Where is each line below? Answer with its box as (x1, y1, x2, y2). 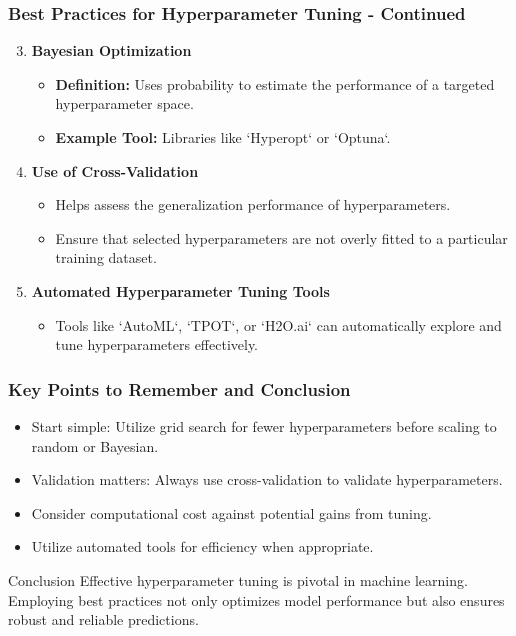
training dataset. (55, 247, 157, 268)
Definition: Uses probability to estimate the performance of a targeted (55, 73, 495, 94)
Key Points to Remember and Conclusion (8, 376, 351, 401)
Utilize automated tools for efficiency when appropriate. (31, 536, 374, 557)
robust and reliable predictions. (8, 609, 199, 630)
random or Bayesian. (31, 435, 159, 456)
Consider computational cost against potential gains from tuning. (31, 502, 432, 523)
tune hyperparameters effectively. (55, 334, 259, 355)
